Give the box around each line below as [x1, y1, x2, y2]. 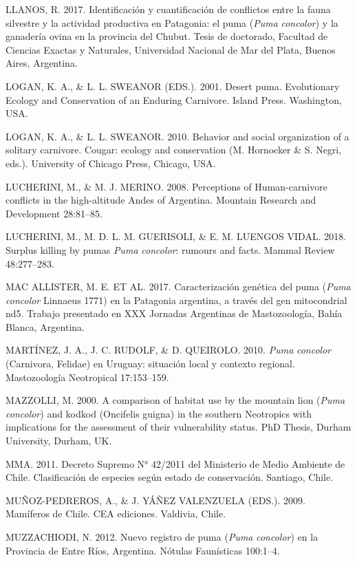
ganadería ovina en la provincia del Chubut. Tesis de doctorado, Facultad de [6, 29, 328, 43]
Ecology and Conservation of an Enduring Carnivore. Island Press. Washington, [6, 92, 342, 107]
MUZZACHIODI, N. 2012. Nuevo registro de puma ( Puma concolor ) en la [6, 530, 318, 543]
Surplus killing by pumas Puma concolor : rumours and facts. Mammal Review [6, 242, 335, 257]
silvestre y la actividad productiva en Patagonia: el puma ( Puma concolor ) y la [6, 15, 338, 30]
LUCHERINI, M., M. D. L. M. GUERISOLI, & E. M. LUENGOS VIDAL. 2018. [6, 229, 347, 244]
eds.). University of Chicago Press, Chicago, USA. [6, 155, 216, 170]
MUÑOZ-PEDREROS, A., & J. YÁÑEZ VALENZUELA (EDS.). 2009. [6, 493, 306, 507]
